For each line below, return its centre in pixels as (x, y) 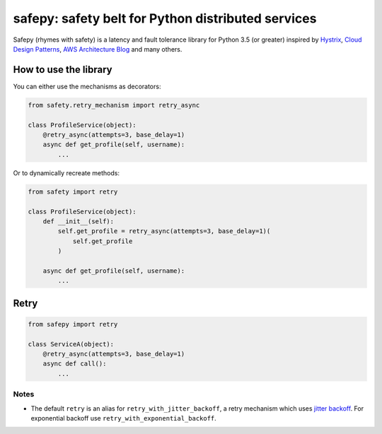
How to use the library (63, 70)
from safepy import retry (73, 324)
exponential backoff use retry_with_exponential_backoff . (124, 418)
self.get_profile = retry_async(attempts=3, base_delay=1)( (164, 231)
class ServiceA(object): (71, 344)
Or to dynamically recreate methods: (66, 172)
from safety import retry (73, 192)
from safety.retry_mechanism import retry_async (114, 105)
